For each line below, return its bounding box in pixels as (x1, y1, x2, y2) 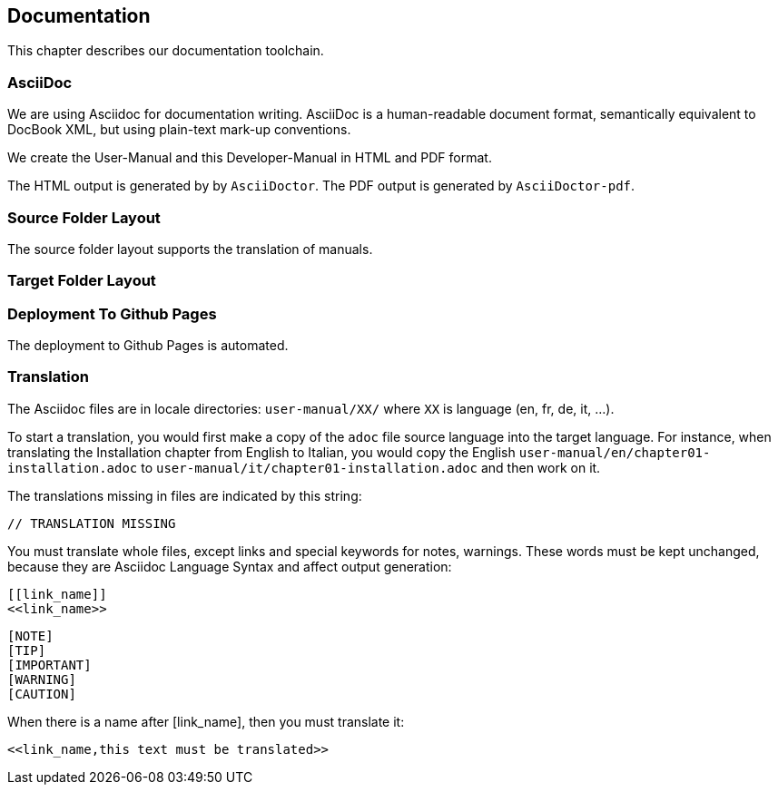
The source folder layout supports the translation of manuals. (7, 240, 373, 257)
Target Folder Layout (7, 271, 156, 290)
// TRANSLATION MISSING (7, 515, 176, 531)
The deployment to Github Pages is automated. (7, 337, 289, 354)
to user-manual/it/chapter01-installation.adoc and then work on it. (141, 459, 601, 475)
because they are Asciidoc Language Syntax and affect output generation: (7, 558, 452, 574)
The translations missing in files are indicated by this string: (7, 487, 362, 504)
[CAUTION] (7, 686, 76, 701)
